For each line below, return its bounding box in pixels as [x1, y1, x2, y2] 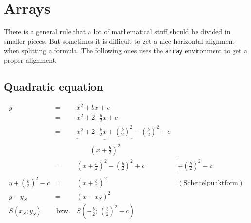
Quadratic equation [4, 78, 103, 93]
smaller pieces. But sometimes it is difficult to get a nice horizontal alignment [4, 36, 235, 46]
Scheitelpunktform [183, 180, 238, 187]
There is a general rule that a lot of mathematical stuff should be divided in [4, 26, 231, 37]
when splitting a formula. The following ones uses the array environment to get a [4, 45, 248, 56]
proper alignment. [4, 55, 57, 65]
